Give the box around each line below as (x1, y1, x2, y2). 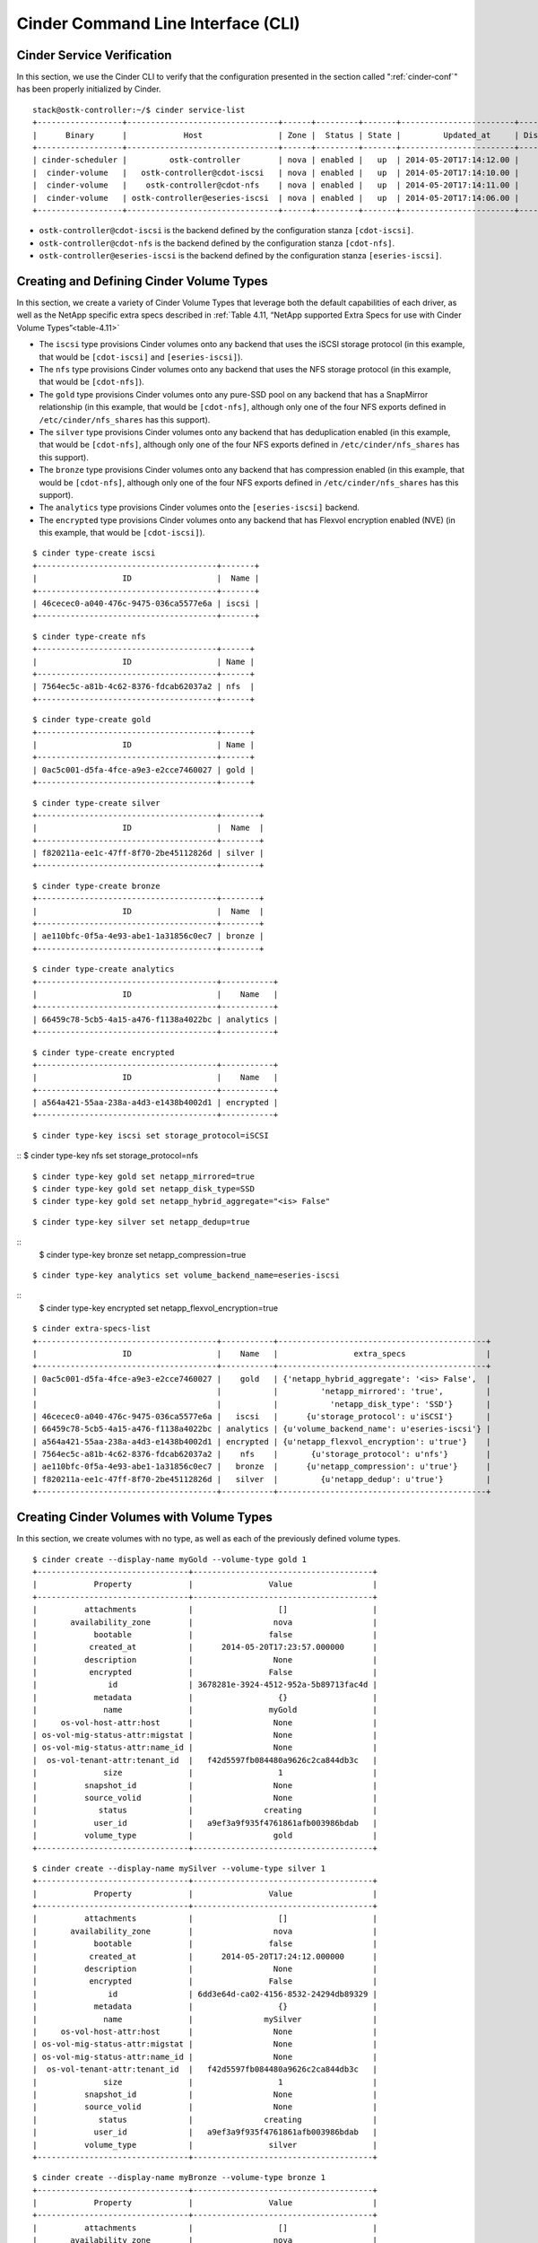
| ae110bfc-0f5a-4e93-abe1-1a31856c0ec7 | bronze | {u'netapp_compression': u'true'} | (32, 1462, 491, 1471)
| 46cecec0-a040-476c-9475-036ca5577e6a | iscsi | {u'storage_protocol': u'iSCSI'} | (32, 1411, 491, 1421)
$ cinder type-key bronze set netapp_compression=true (39, 1249, 247, 1260)
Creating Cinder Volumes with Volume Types (16, 1510, 273, 1525)
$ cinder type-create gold (32, 714, 152, 725)
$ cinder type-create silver (32, 798, 161, 807)
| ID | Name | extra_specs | (32, 1348, 491, 1358)
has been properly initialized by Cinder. (16, 83, 161, 94)
